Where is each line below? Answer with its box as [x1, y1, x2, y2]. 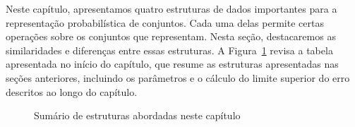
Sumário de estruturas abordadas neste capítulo [34, 108, 241, 123]
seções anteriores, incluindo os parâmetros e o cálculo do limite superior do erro [6, 70, 350, 85]
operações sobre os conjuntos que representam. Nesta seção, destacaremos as [6, 29, 336, 44]
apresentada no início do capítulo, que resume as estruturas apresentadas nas [6, 56, 339, 71]
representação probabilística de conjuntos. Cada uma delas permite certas [6, 15, 324, 30]
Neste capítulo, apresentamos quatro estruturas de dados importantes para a [6, 1, 337, 16]
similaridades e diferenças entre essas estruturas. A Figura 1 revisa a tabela [6, 42, 333, 57]
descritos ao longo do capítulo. [6, 84, 138, 99]
